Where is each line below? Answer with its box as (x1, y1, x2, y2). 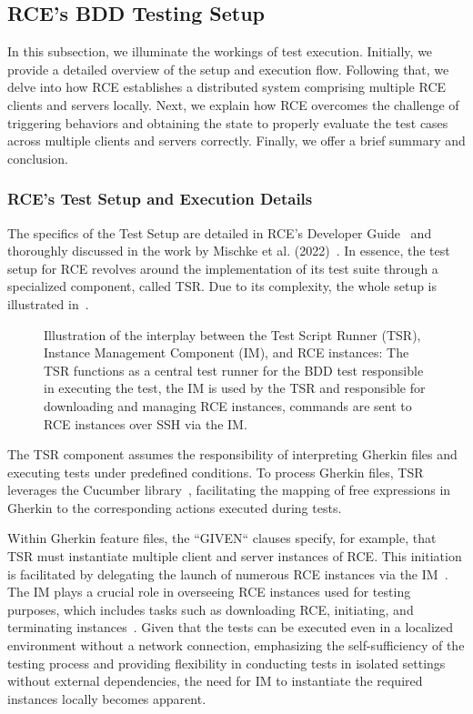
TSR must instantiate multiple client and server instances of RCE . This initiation (7, 547, 462, 566)
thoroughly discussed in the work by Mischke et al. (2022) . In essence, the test (7, 241, 450, 260)
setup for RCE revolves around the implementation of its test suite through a (7, 258, 438, 277)
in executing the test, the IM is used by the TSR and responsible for (44, 378, 426, 397)
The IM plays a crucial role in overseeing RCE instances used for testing (7, 582, 411, 601)
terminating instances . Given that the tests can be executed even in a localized (7, 618, 454, 637)
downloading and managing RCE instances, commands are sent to (44, 396, 412, 415)
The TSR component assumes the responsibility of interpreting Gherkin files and (7, 445, 458, 464)
